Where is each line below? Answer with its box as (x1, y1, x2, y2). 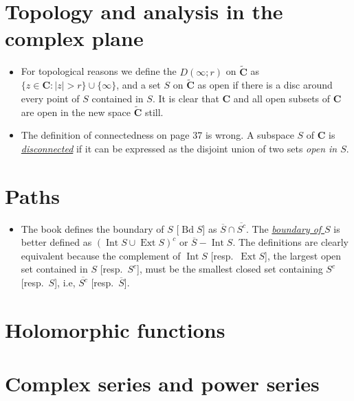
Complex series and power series (5, 369, 320, 398)
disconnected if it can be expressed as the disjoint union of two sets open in (21, 141, 338, 155)
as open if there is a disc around (197, 78, 333, 92)
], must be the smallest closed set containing (137, 262, 323, 276)
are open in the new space (21, 104, 131, 119)
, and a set (116, 78, 161, 92)
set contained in (21, 262, 88, 276)
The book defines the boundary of (21, 221, 164, 236)
